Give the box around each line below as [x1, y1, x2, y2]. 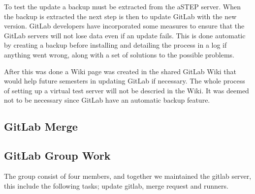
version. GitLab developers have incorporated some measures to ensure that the [4, 21, 245, 31]
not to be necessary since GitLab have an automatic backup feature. [4, 95, 210, 105]
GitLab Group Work [4, 148, 111, 163]
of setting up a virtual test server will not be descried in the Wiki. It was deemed [4, 85, 249, 95]
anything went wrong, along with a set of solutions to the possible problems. [4, 49, 234, 59]
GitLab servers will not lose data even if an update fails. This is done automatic [4, 30, 246, 40]
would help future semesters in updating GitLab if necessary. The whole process [4, 76, 245, 86]
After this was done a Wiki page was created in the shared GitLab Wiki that [4, 66, 237, 76]
